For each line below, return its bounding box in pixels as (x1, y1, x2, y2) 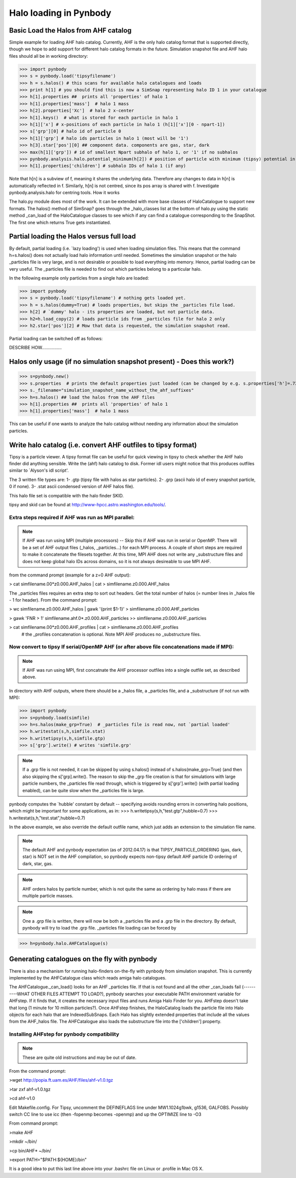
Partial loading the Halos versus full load (9, 232, 136, 241)
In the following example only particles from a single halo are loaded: (9, 275, 149, 281)
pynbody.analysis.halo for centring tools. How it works (9, 190, 120, 196)
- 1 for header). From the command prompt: (9, 597, 98, 603)
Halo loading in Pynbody (9, 7, 111, 18)
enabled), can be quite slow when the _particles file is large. (22, 787, 145, 793)
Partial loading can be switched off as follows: (9, 336, 103, 342)
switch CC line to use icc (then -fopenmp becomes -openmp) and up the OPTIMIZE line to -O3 (9, 1111, 202, 1117)
